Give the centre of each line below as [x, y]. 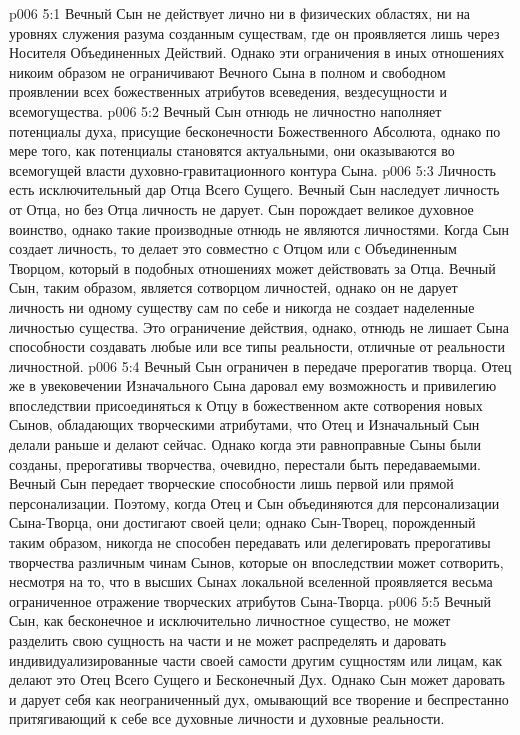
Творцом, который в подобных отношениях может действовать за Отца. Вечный [252, 267]
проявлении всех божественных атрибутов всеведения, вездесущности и [228, 91]
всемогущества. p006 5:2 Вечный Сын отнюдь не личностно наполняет [225, 110]
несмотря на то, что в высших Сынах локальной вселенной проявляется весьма [251, 581]
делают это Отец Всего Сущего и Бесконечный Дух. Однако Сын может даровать [257, 679]
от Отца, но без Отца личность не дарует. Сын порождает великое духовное [241, 208]
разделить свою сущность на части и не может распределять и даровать [228, 640]
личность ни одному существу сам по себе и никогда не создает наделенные [242, 306]
